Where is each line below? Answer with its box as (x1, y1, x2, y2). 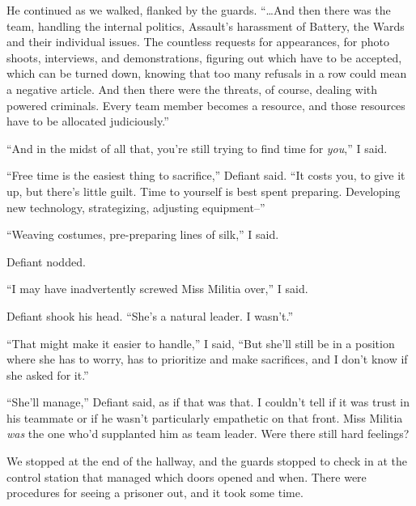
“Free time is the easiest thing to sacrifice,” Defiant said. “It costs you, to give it (6, 167, 405, 184)
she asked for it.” (6, 366, 89, 383)
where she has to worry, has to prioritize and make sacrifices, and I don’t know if (6, 351, 408, 368)
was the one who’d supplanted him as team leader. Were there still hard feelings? (6, 425, 410, 442)
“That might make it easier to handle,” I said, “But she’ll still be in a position (6, 334, 395, 351)
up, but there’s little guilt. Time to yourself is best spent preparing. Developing (6, 182, 401, 199)
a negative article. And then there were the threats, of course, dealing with (6, 80, 378, 97)
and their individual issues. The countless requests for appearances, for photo (6, 33, 389, 50)
